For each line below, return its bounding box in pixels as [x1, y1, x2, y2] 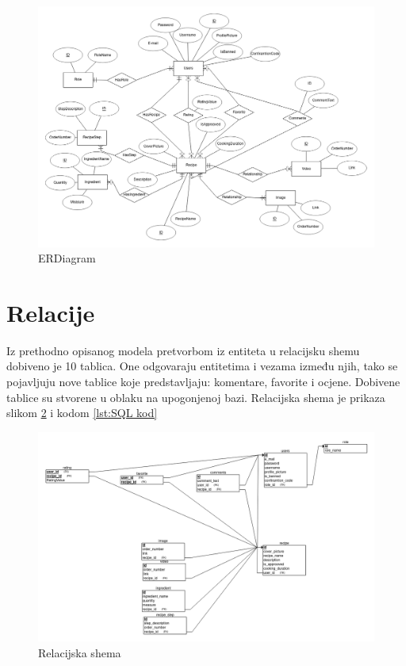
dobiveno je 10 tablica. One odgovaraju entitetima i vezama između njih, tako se [6, 358, 398, 374]
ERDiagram [38, 250, 96, 266]
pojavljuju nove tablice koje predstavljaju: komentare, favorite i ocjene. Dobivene [6, 373, 400, 389]
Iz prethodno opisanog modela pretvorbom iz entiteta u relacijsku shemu [6, 342, 360, 358]
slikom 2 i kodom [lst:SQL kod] [6, 404, 158, 421]
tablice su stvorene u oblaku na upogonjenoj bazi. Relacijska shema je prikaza [6, 388, 385, 405]
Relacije [6, 296, 95, 328]
